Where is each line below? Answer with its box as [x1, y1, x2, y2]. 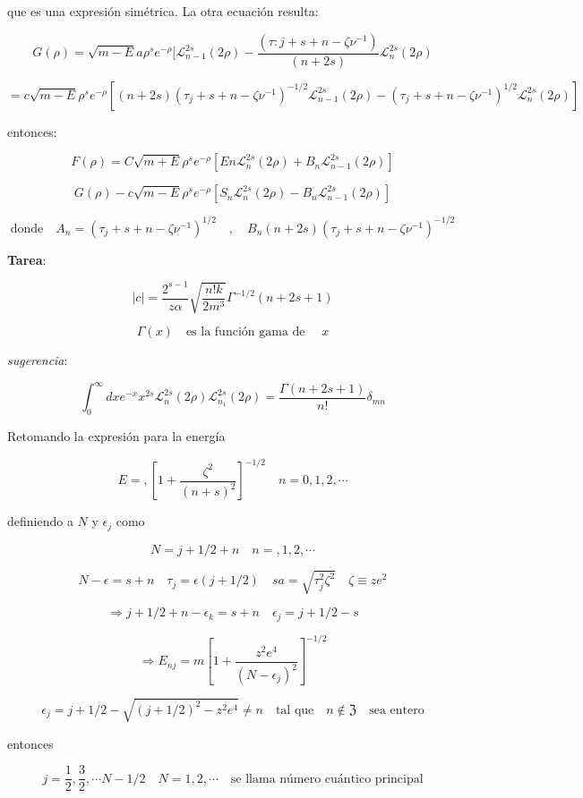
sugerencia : [7, 351, 68, 369]
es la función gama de [185, 326, 305, 339]
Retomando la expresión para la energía [7, 427, 226, 446]
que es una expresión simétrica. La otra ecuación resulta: [7, 2, 319, 20]
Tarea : [7, 250, 47, 268]
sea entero [369, 703, 424, 717]
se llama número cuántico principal [230, 772, 424, 785]
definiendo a [7, 512, 73, 531]
